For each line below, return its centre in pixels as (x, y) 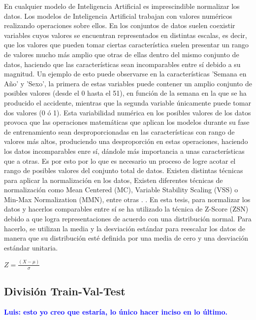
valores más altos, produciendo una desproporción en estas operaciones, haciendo (126, 141)
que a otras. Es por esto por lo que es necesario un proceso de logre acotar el (120, 160)
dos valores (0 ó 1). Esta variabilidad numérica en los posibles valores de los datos (128, 112)
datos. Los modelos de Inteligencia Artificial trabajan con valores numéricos (118, 16)
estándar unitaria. (31, 247)
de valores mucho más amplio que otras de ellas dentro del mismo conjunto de (122, 54)
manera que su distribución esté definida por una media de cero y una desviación (126, 238)
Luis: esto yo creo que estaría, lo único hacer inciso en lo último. (116, 311)
